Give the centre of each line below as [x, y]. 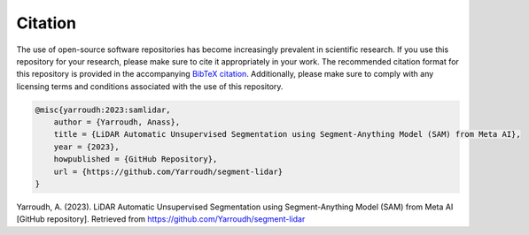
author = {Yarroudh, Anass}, [117, 122]
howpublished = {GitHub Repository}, [136, 159]
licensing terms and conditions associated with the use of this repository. [150, 86]
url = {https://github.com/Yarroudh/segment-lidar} [168, 171]
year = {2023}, [86, 147]
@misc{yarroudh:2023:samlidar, [103, 110]
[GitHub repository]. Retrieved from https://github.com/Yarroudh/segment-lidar [161, 219]
